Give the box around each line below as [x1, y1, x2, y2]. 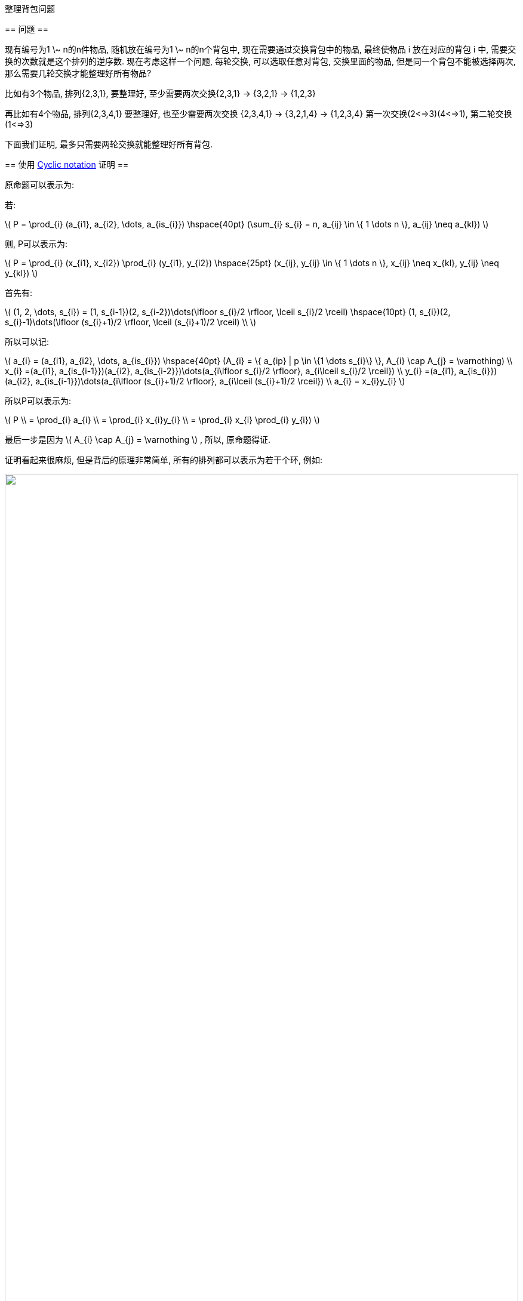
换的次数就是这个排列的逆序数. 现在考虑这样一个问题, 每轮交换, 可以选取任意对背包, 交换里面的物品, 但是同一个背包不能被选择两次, [5, 56, 516, 66]
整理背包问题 [5, 4, 55, 14]
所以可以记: [5, 337, 50, 347]
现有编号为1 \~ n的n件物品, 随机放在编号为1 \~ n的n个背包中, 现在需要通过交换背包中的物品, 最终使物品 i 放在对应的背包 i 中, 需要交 [5, 44, 516, 54]
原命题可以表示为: [5, 180, 75, 190]
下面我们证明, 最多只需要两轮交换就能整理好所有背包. [5, 139, 213, 149]
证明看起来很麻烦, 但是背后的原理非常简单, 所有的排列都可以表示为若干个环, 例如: [5, 455, 322, 465]
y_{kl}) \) [5, 268, 38, 278]
